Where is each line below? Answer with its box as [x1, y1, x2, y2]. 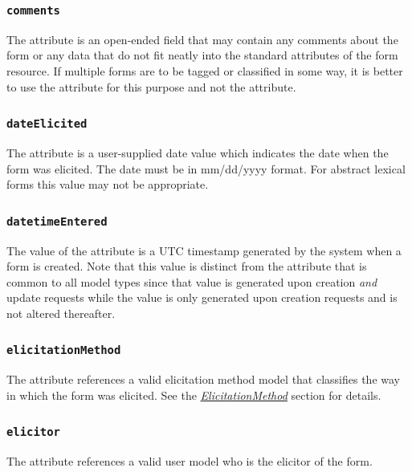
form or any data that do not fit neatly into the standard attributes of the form [6, 47, 398, 63]
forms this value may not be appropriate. [6, 176, 209, 193]
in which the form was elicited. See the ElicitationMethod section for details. [6, 386, 381, 403]
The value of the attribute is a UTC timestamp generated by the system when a [6, 242, 402, 258]
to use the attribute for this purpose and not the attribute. [6, 78, 296, 95]
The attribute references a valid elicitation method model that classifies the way [6, 371, 400, 388]
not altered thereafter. [6, 304, 116, 321]
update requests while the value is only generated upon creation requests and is [6, 289, 398, 306]
